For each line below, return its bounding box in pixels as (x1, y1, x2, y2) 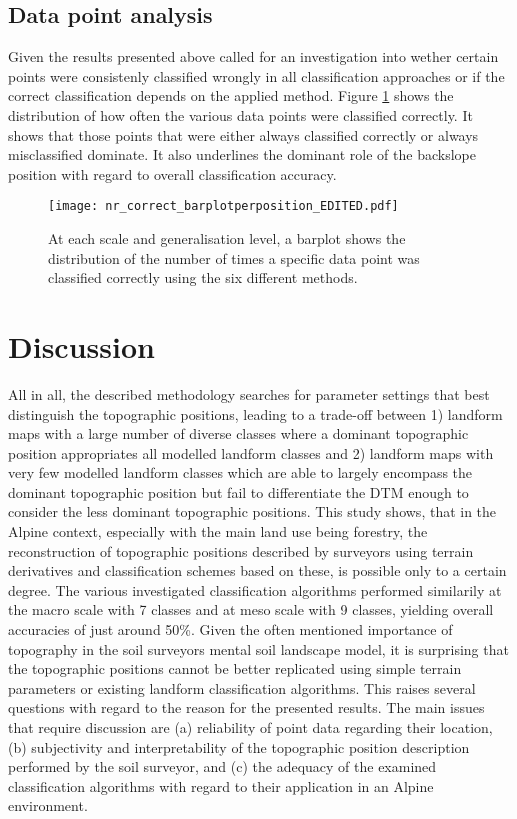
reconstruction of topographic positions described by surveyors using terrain (8, 540, 474, 561)
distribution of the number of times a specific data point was (48, 247, 420, 268)
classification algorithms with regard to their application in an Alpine (8, 775, 434, 796)
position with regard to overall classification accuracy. (8, 163, 337, 184)
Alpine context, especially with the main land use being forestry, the (8, 521, 428, 542)
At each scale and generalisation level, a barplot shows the (48, 228, 406, 249)
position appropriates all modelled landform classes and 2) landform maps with (8, 442, 494, 463)
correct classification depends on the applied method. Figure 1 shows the (8, 85, 454, 106)
